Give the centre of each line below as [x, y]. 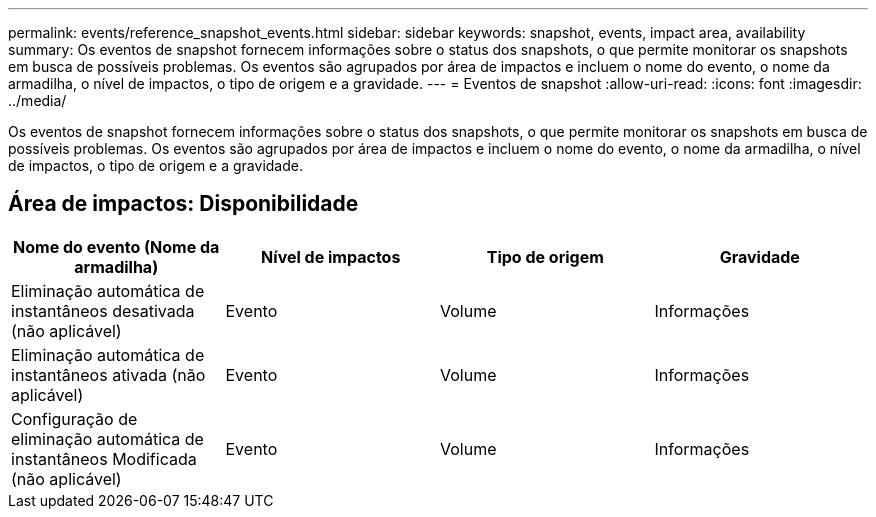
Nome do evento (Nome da [116, 246]
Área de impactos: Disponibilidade [183, 204]
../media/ [37, 100]
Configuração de [74, 418]
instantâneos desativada [103, 310]
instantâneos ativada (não [108, 374]
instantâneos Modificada [104, 458]
